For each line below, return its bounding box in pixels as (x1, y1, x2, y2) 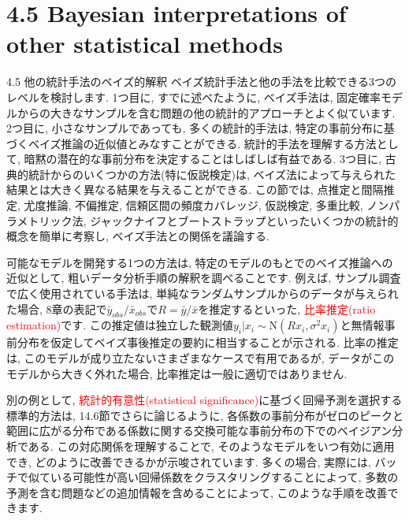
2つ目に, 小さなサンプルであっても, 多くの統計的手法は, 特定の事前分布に (6, 120, 384, 136)
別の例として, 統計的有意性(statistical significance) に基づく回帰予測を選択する (6, 392, 403, 408)
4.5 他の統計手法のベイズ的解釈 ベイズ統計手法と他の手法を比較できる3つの (6, 73, 397, 90)
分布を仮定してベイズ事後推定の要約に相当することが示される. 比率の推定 (17, 334, 399, 351)
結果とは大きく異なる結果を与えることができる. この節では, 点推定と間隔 (6, 181, 384, 198)
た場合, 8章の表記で (6, 300, 107, 317)
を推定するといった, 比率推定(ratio (198, 300, 376, 317)
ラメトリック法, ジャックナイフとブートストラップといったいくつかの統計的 (6, 212, 399, 228)
